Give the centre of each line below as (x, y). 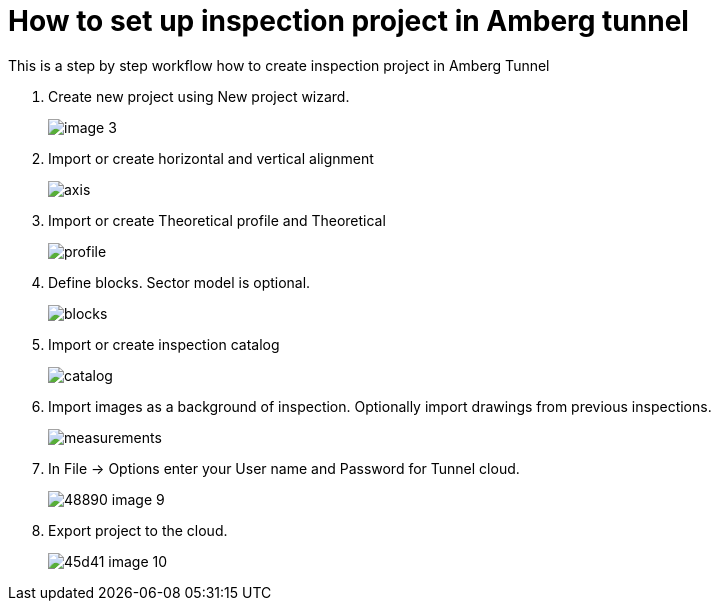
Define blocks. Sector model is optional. (179, 282)
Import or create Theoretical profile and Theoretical (217, 220)
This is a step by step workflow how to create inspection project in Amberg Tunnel (279, 65)
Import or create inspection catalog (164, 344)
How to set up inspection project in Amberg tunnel (348, 21)
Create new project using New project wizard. (199, 96)
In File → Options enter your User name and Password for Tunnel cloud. (284, 468)
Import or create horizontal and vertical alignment (211, 158)
